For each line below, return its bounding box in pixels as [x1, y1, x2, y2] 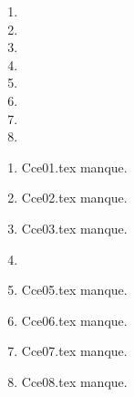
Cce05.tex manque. [21, 280, 128, 299]
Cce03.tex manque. [21, 218, 128, 237]
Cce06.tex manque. [21, 310, 128, 329]
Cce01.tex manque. [21, 157, 128, 176]
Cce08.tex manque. [21, 371, 128, 391]
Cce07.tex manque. [21, 341, 128, 360]
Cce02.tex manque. [21, 188, 128, 207]
